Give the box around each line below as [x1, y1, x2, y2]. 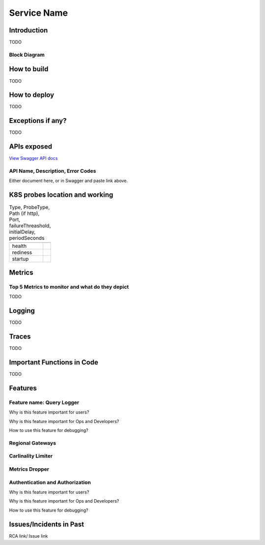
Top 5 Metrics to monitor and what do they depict [9, 283, 129, 290]
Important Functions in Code [9, 358, 98, 366]
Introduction [9, 26, 48, 34]
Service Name [9, 7, 68, 18]
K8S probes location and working [9, 191, 113, 199]
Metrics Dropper [9, 465, 49, 472]
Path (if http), [9, 210, 40, 217]
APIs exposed [9, 143, 53, 151]
